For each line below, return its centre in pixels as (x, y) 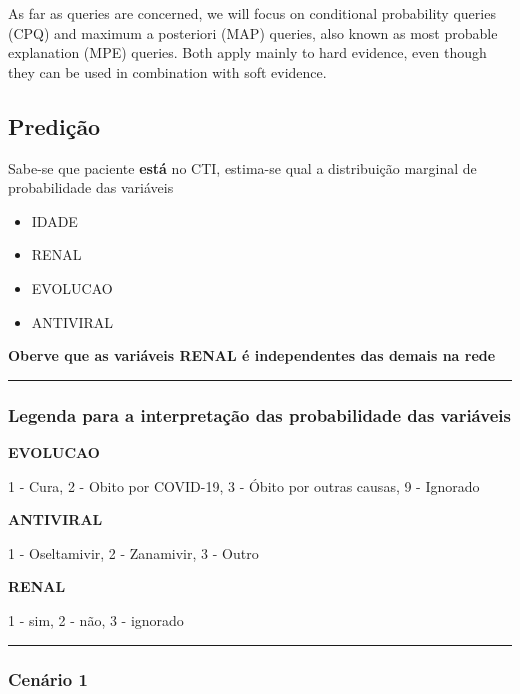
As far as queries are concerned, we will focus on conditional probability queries (252, 13)
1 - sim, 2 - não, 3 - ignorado (96, 619)
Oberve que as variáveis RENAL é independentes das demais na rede (252, 355)
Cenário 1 (48, 679)
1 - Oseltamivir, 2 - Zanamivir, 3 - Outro (133, 552)
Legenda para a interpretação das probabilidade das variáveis (259, 414)
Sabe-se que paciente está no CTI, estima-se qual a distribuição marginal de (242, 167)
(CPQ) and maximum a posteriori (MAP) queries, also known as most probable (253, 32)
